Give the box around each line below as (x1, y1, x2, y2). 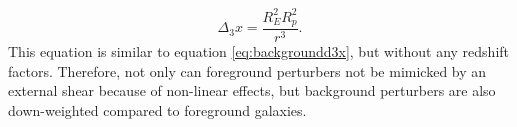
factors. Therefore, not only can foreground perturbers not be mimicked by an (8, 60, 487, 81)
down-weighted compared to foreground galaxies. (8, 99, 307, 120)
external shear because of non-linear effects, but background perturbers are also (8, 80, 496, 101)
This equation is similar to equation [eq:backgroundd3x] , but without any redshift (8, 40, 510, 61)
